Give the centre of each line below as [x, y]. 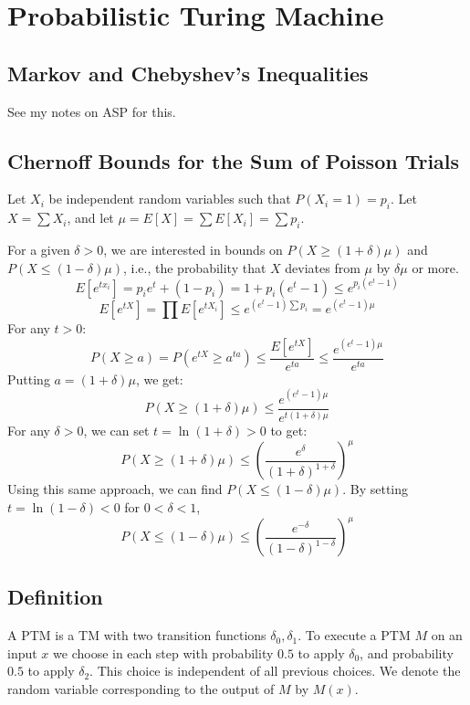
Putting [29, 379]
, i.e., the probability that [194, 267]
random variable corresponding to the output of [141, 689]
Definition [55, 597]
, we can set [116, 431]
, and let [90, 218]
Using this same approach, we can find [115, 489]
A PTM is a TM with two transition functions [137, 635]
